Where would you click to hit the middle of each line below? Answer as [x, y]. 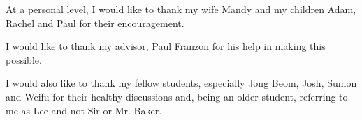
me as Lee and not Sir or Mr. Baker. [84, 110]
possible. [24, 59]
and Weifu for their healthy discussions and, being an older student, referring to [177, 96]
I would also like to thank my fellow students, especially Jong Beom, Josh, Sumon [181, 83]
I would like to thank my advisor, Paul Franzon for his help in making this [166, 46]
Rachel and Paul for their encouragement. [95, 23]
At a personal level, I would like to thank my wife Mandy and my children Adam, [181, 9]
